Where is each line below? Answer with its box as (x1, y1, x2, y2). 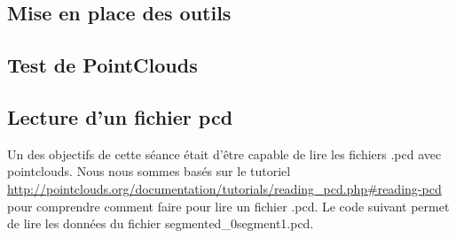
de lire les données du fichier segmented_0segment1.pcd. (7, 214, 314, 233)
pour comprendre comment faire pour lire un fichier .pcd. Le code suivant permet (7, 196, 450, 215)
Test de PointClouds (7, 51, 198, 79)
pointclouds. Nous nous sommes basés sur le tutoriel (7, 162, 291, 180)
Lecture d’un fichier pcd (7, 103, 233, 130)
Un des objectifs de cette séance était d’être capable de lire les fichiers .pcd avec (7, 144, 442, 163)
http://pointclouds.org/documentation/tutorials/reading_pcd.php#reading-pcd (7, 179, 442, 197)
